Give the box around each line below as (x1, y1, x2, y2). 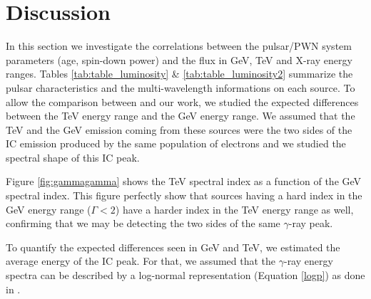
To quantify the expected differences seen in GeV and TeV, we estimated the (6, 239, 340, 254)
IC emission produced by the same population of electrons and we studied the (6, 136, 346, 151)
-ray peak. (288, 216, 333, 231)
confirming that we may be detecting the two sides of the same (6, 216, 280, 231)
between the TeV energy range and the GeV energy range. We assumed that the (6, 108, 355, 123)
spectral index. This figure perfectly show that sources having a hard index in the (6, 188, 362, 203)
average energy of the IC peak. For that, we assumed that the (6, 253, 276, 268)
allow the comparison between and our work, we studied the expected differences (6, 94, 359, 109)
